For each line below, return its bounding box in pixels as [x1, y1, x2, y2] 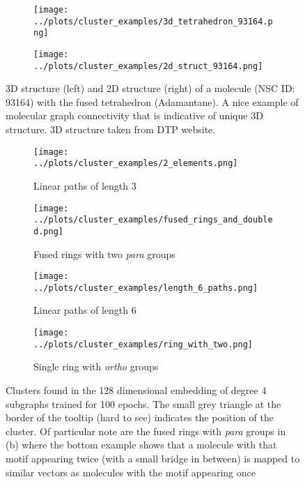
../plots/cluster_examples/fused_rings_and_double [33, 215, 273, 225]
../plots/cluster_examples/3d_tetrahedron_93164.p [33, 16, 273, 27]
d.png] [33, 226, 63, 236]
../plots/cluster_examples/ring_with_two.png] [33, 339, 253, 349]
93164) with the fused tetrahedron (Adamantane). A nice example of [6, 94, 299, 109]
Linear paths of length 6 [33, 303, 136, 317]
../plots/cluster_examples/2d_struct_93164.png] [33, 61, 263, 71]
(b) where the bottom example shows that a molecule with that [6, 437, 277, 452]
